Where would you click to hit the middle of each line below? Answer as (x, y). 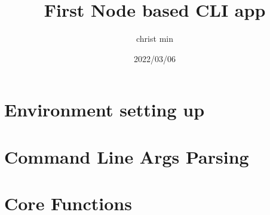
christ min (155, 39)
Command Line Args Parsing (127, 156)
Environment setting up (105, 110)
